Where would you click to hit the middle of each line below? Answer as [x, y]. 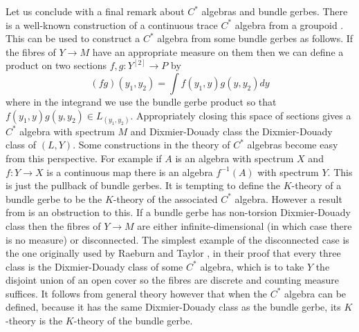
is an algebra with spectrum [234, 158]
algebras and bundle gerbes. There [275, 11]
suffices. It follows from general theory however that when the [136, 293]
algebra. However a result [288, 198]
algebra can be [315, 293]
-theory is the [34, 321]
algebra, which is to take [252, 266]
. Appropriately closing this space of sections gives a [241, 115]
